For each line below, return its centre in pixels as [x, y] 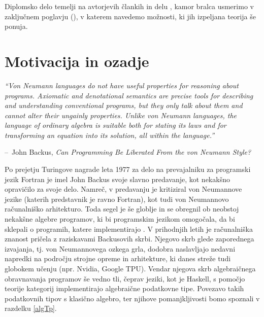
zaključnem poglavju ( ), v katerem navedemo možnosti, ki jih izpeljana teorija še [130, 16]
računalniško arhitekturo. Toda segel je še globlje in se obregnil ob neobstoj [122, 209]
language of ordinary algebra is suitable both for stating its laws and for [115, 125]
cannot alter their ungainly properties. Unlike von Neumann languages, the [121, 115]
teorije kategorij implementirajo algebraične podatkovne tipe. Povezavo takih [124, 288]
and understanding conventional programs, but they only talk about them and [124, 105]
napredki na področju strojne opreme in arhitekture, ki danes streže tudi [118, 258]
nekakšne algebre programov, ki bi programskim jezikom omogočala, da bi [120, 219]
